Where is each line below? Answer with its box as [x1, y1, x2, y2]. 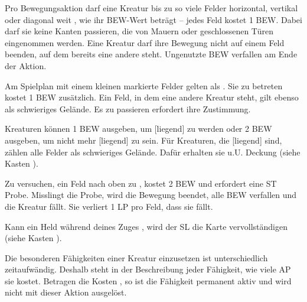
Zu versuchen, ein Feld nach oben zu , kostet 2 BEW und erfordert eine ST [5, 177, 277, 189]
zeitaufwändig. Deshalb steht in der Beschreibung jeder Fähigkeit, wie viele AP [5, 263, 291, 275]
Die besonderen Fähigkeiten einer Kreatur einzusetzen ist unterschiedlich [5, 251, 268, 264]
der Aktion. [5, 59, 47, 72]
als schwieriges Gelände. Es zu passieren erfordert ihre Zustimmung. [5, 102, 251, 115]
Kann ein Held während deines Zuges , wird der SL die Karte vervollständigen [5, 220, 288, 232]
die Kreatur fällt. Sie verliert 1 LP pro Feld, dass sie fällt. [5, 200, 213, 212]
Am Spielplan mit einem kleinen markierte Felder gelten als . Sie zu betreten [5, 79, 283, 92]
